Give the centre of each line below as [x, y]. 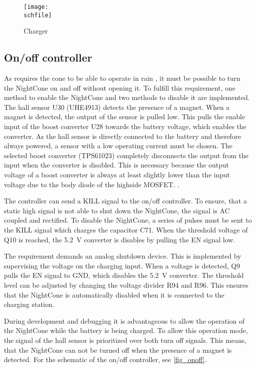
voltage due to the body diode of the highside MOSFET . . [92, 184]
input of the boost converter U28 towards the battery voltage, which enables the [125, 126]
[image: [36, 7]
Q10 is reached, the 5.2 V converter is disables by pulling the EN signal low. [120, 239]
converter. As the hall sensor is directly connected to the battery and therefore [123, 136]
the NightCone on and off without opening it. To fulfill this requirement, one [120, 87]
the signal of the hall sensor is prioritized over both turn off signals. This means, [125, 340]
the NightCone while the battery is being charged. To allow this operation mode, [126, 330]
